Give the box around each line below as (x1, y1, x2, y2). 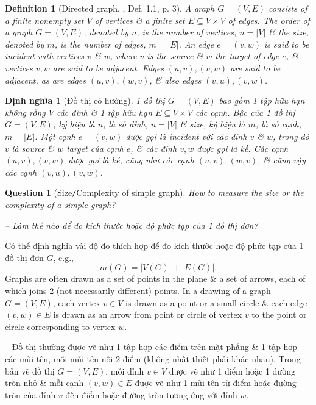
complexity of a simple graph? (5, 198, 116, 210)
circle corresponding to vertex (5, 320, 116, 332)
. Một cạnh (35, 129, 75, 142)
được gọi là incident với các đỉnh (125, 129, 247, 142)
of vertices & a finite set (94, 13, 185, 26)
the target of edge (215, 49, 279, 62)
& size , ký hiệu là (180, 118, 245, 131)
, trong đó (272, 129, 309, 142)
